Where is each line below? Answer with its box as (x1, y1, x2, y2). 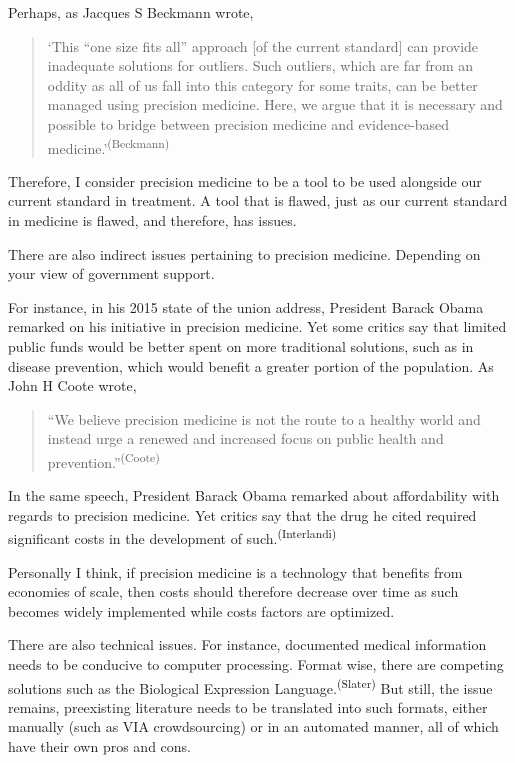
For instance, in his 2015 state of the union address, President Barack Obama (8, 296, 484, 317)
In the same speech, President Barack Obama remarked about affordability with (8, 485, 500, 506)
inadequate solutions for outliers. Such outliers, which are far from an (47, 55, 474, 76)
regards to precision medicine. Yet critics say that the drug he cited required (8, 504, 477, 525)
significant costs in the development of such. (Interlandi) (8, 525, 337, 549)
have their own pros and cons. (8, 736, 192, 757)
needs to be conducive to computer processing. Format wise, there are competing (8, 654, 504, 674)
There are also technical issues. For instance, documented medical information (8, 634, 487, 655)
